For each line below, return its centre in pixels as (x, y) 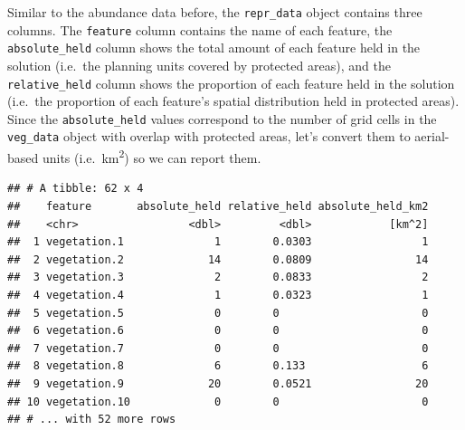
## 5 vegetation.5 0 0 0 (218, 313)
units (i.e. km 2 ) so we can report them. (152, 156)
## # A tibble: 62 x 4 (76, 189)
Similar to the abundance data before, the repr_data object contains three (215, 12)
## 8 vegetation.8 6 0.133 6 (218, 366)
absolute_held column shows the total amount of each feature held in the (214, 48)
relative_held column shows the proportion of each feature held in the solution (231, 83)
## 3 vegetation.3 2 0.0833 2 (218, 277)
